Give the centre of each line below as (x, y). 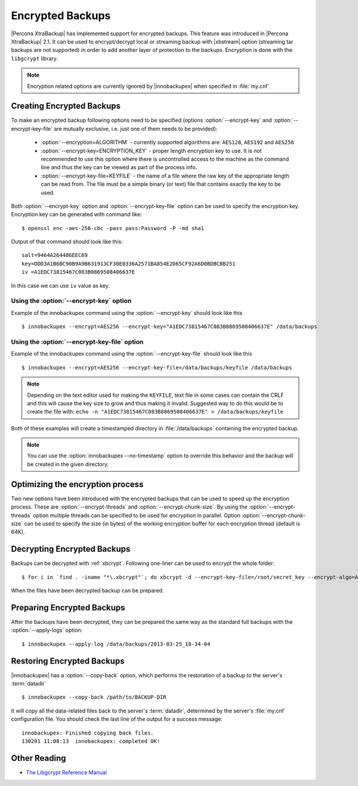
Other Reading (38, 758)
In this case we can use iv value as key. (61, 285)
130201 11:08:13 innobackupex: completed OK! (91, 741)
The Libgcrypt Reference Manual (67, 772)
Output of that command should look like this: (67, 241)
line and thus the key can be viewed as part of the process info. (119, 167)
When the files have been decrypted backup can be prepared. (87, 591)
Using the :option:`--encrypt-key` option (71, 301)
